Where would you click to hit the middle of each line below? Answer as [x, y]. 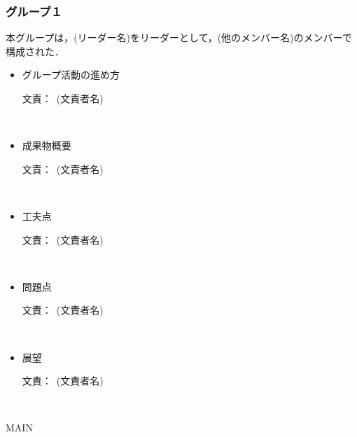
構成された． [35, 51]
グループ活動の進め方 [71, 75]
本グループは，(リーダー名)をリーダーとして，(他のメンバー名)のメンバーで [179, 37]
